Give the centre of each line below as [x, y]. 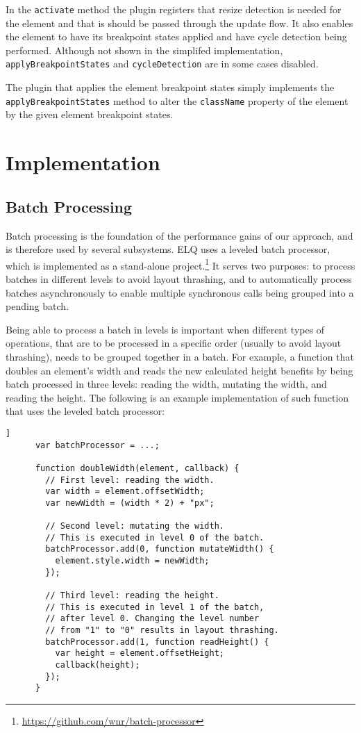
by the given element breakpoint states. [90, 114]
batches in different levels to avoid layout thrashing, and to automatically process [179, 278]
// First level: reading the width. [130, 480]
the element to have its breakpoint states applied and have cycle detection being [176, 36]
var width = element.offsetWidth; [125, 492]
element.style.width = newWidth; [132, 561]
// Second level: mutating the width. [135, 526]
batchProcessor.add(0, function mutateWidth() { [160, 549]
